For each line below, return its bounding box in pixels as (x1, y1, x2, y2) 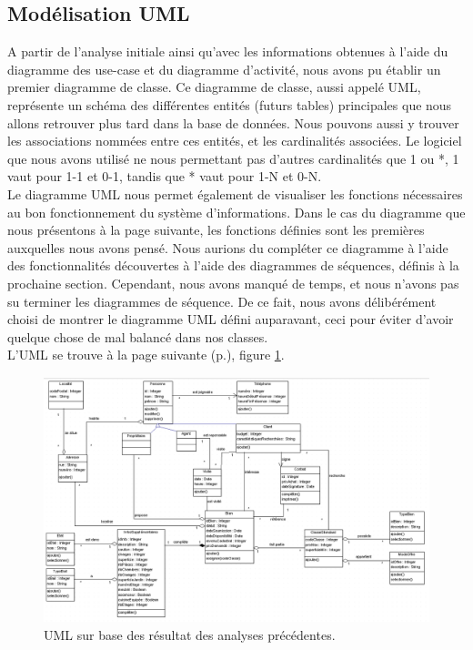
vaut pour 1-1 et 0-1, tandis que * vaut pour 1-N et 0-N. (7, 167, 322, 186)
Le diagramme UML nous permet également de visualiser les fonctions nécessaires (7, 184, 463, 203)
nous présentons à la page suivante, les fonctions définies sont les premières (7, 220, 425, 239)
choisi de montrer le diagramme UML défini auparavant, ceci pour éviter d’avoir (7, 310, 454, 329)
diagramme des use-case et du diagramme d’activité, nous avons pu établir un (7, 59, 441, 78)
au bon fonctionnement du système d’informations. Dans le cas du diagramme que (7, 202, 466, 221)
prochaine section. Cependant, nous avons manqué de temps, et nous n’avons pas (7, 273, 459, 292)
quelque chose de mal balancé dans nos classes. (7, 327, 268, 346)
